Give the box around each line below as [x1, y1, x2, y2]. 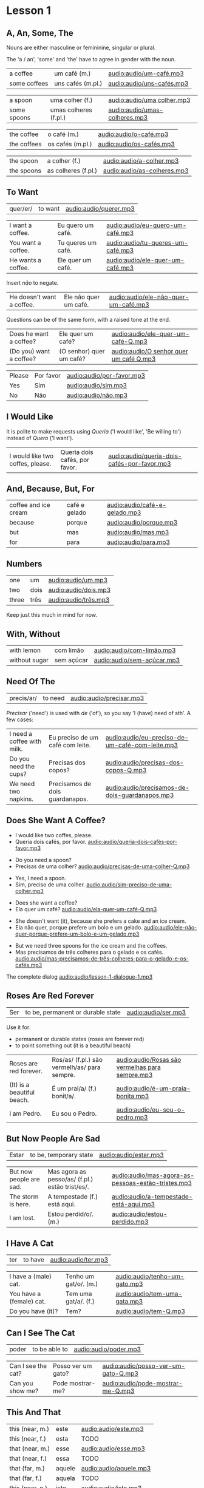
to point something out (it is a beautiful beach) [15, 1042, 131, 1049]
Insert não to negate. [6, 279, 59, 286]
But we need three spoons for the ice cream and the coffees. [15, 942, 168, 949]
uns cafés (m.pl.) [54, 80, 103, 87]
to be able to [32, 1345, 68, 1353]
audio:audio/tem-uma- [115, 1289, 183, 1298]
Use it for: [6, 1024, 32, 1031]
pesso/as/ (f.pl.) [47, 1175, 93, 1184]
